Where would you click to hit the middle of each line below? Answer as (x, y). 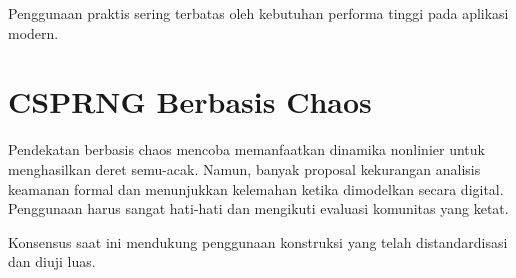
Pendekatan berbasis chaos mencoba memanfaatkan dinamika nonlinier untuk (246, 149)
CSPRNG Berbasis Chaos (190, 101)
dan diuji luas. (52, 261)
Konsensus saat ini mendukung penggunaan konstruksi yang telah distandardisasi (258, 241)
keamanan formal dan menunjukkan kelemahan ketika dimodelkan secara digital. (256, 188)
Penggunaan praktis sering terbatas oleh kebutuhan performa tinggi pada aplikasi (258, 13)
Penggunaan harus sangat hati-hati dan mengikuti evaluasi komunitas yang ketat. (258, 208)
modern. (33, 32)
